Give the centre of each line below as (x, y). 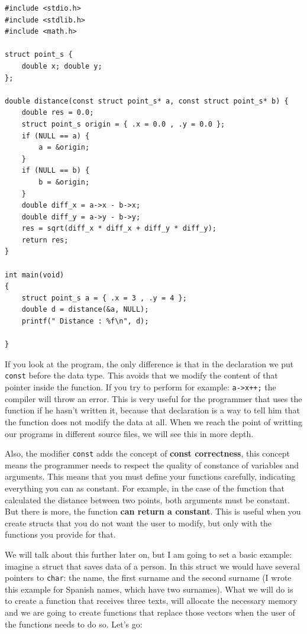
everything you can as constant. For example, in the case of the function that (145, 488)
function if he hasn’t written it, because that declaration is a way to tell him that (152, 410)
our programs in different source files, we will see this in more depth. (129, 433)
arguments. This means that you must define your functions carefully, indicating (150, 476)
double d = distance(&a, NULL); (85, 310)
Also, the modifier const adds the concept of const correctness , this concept (148, 453)
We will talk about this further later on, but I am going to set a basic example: (148, 554)
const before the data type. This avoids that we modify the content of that (141, 375)
